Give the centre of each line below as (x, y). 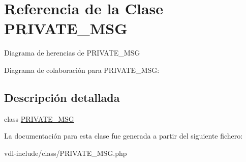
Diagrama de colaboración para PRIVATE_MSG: (82, 70)
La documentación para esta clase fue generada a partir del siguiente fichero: (124, 136)
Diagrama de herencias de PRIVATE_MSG (72, 53)
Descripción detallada (62, 97)
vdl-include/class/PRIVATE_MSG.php (66, 153)
